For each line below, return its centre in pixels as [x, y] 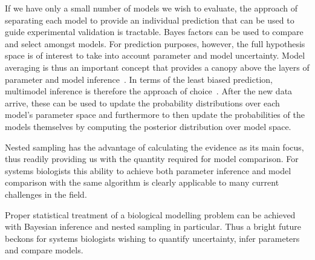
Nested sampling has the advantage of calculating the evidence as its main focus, [154, 147]
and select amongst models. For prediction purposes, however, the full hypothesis [155, 43]
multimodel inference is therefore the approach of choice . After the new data [149, 91]
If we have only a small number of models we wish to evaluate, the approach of [151, 8]
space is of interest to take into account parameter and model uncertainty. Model [155, 55]
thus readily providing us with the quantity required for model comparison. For [152, 159]
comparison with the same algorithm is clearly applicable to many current [142, 182]
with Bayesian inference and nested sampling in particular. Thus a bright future [153, 226]
